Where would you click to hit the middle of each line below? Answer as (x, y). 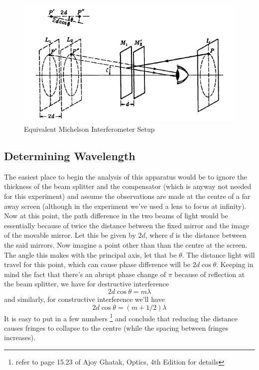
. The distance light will (218, 254)
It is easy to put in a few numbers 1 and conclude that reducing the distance (121, 317)
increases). (20, 337)
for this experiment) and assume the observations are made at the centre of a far (127, 196)
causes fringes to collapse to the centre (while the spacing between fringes (116, 327)
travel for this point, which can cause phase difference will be (97, 264)
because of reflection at (210, 274)
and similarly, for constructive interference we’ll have (84, 299)
